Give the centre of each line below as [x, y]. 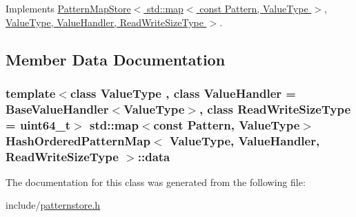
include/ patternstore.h [53, 205]
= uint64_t [38, 124]
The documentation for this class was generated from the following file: [156, 182]
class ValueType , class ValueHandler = [183, 93]
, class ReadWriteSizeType [275, 108]
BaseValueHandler [57, 108]
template [31, 93]
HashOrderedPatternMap [78, 140]
